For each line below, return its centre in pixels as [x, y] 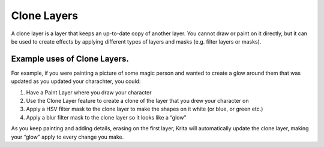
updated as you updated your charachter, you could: [76, 81]
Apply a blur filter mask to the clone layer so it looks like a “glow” [106, 117]
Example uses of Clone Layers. [70, 59]
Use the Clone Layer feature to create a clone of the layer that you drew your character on [137, 101]
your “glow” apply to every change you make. [67, 137]
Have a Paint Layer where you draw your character [89, 92]
